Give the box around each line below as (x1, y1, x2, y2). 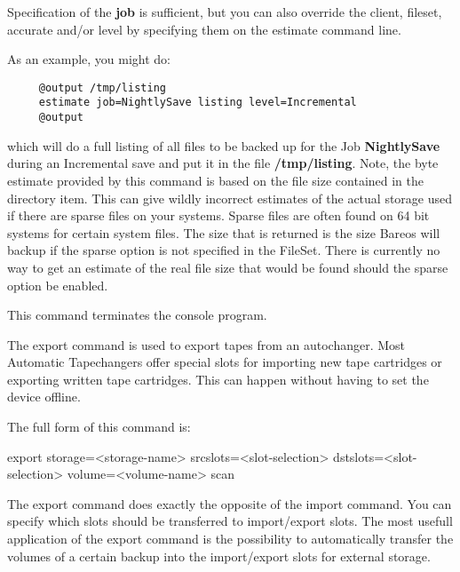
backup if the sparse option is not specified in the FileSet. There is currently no (7, 241, 440, 259)
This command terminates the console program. (7, 306, 267, 324)
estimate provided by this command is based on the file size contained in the (7, 171, 424, 189)
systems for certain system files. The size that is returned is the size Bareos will (7, 223, 440, 242)
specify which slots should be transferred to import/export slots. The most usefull (7, 512, 453, 530)
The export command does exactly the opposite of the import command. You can (7, 494, 452, 512)
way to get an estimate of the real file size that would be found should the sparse (7, 258, 448, 276)
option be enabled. (7, 275, 108, 294)
